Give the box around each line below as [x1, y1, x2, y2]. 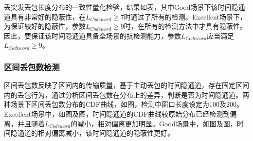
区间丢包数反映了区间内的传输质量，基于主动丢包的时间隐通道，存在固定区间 [4, 80, 249, 90]
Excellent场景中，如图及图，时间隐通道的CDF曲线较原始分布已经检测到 [4, 108, 230, 119]
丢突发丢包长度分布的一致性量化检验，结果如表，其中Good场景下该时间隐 [4, 2, 238, 12]
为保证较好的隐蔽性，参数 [4, 21, 86, 31]
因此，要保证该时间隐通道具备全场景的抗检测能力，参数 [4, 30, 181, 40]
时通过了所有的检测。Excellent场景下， [124, 11, 247, 21]
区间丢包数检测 [4, 60, 60, 73]
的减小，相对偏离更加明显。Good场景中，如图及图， [71, 118, 237, 128]
